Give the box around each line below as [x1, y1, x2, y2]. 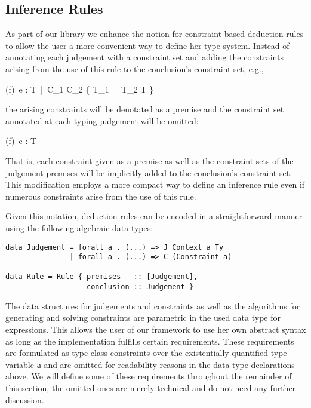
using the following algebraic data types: [5, 221, 153, 234]
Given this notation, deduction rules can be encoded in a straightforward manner [5, 210, 303, 222]
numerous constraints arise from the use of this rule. [5, 189, 196, 202]
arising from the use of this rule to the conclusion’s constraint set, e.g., [5, 62, 264, 75]
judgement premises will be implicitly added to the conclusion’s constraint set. [5, 166, 292, 179]
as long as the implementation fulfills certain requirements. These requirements [5, 335, 294, 347]
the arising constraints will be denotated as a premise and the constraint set [5, 103, 284, 115]
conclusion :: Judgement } [87, 283, 194, 292]
